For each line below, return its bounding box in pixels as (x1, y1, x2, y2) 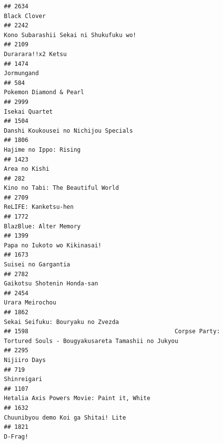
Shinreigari (4, 376, 42, 383)
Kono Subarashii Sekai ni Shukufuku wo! (4, 31, 137, 39)
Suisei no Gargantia (4, 261, 71, 268)
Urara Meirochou (4, 299, 56, 306)
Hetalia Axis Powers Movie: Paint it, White (4, 395, 150, 402)
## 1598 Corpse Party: (4, 328, 220, 335)
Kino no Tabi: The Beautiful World (4, 184, 119, 192)
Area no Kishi (4, 165, 50, 173)
